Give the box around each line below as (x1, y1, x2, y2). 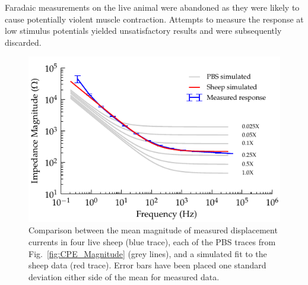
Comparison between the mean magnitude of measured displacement (28, 224, 278, 236)
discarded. (5, 36, 42, 48)
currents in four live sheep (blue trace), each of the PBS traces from (28, 235, 276, 248)
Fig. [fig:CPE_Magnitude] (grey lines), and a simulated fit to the (28, 247, 267, 259)
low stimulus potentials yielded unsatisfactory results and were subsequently (5, 24, 282, 37)
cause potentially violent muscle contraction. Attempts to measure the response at (5, 12, 304, 25)
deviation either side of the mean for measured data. (28, 270, 220, 283)
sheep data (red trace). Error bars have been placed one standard (28, 259, 266, 271)
